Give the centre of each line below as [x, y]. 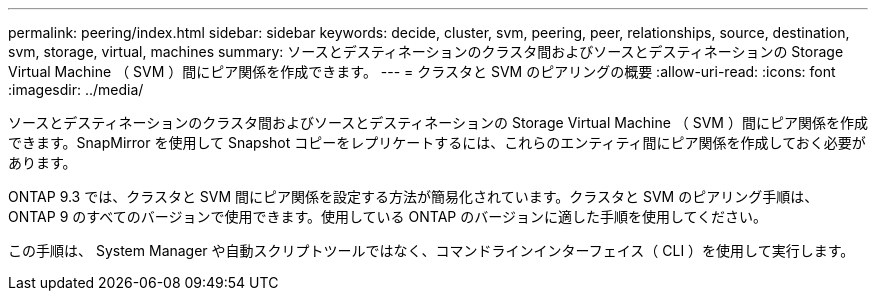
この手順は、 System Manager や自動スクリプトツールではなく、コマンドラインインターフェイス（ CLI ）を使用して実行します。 [431, 250]
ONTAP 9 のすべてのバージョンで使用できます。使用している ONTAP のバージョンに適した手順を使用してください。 [388, 216]
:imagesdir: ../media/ [76, 89]
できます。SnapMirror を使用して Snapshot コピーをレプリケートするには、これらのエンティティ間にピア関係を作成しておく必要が [437, 142]
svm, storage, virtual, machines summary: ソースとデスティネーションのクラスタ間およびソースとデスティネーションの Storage [426, 51]
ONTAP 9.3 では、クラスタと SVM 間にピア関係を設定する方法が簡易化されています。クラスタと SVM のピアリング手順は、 [413, 196]
